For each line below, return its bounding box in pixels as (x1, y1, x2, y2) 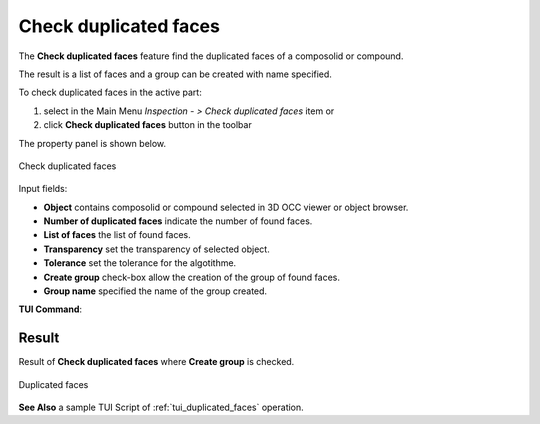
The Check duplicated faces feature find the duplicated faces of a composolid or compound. (18, 50, 404, 62)
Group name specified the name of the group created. (43, 285, 268, 297)
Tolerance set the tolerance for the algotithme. (43, 257, 237, 269)
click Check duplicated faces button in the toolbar (43, 119, 252, 131)
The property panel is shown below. (18, 137, 167, 149)
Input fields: (18, 183, 68, 195)
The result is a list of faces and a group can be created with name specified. (18, 68, 332, 80)
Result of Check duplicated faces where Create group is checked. (18, 356, 295, 368)
